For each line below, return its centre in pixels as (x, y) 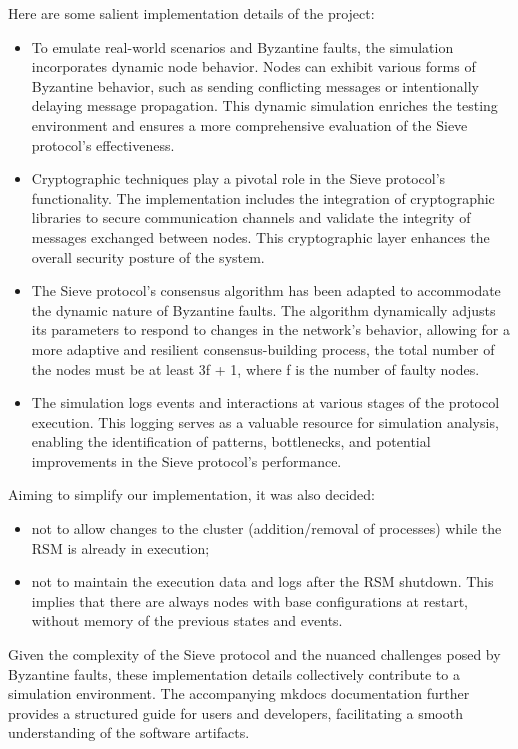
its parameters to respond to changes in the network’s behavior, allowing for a (270, 329)
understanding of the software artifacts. (129, 732)
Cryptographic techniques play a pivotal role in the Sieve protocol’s (238, 178)
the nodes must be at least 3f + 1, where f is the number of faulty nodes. (255, 368)
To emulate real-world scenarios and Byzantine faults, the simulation (242, 46)
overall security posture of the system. (148, 256)
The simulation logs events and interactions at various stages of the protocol (265, 402)
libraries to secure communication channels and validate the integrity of (251, 217)
